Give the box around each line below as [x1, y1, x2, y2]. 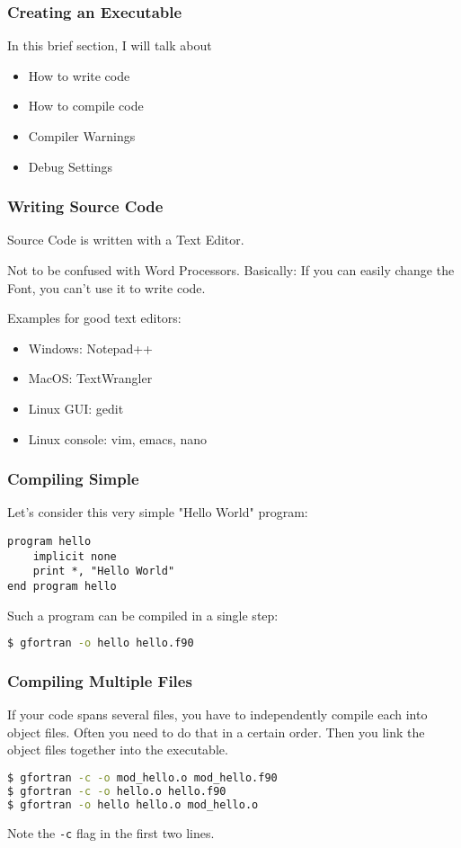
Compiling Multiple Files [7, 669, 192, 692]
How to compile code [28, 96, 144, 115]
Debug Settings [28, 156, 113, 175]
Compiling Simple [7, 468, 139, 490]
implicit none [32, 549, 117, 563]
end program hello [7, 579, 117, 593]
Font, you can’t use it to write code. [7, 278, 206, 297]
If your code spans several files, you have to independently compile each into [7, 705, 428, 724]
